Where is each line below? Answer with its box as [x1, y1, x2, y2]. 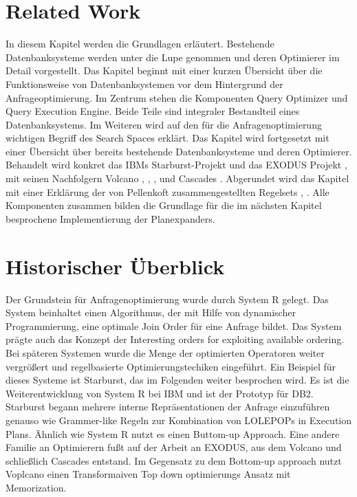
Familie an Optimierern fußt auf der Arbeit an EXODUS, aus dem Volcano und [6, 440, 342, 454]
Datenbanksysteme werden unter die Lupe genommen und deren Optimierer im [6, 49, 340, 64]
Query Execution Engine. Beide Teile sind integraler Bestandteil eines [6, 104, 300, 118]
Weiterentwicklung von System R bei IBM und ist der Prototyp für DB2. [6, 386, 314, 400]
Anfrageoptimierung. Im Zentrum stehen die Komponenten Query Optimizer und [6, 90, 348, 104]
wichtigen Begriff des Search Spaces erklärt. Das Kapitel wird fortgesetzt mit [6, 131, 329, 145]
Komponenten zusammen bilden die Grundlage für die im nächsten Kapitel [6, 198, 322, 212]
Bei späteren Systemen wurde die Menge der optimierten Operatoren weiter [6, 345, 325, 360]
